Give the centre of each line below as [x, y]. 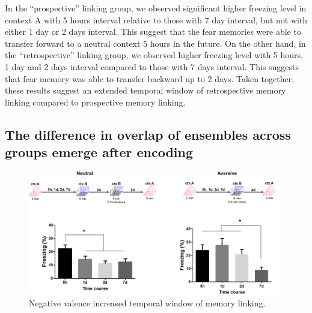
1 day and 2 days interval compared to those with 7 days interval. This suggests [152, 66]
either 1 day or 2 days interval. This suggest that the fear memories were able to [153, 31]
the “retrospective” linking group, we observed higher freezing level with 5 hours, [154, 55]
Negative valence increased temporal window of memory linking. [147, 303]
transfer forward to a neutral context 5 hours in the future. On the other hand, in [155, 43]
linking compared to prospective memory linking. [95, 102]
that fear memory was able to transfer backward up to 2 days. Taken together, [150, 78]
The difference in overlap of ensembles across [148, 134]
